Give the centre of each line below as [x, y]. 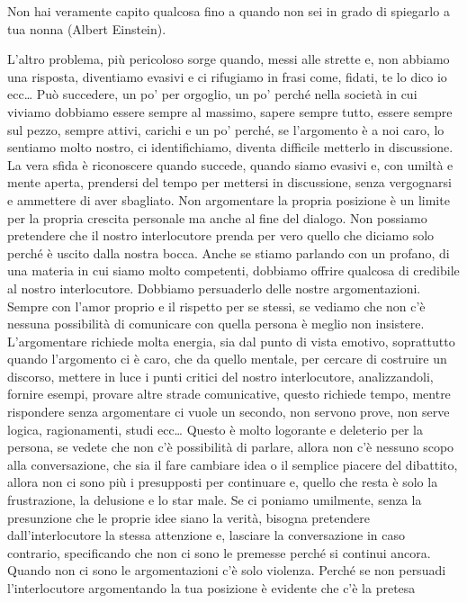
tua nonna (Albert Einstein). [87, 28]
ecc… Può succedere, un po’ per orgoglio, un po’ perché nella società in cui [212, 94]
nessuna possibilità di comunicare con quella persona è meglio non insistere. [216, 324]
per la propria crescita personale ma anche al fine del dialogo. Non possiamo [217, 217]
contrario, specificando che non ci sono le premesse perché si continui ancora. [219, 552]
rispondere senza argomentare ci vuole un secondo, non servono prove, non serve [229, 412]
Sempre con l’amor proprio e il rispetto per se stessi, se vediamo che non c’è [216, 306]
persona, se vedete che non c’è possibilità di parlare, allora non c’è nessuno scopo [231, 447]
